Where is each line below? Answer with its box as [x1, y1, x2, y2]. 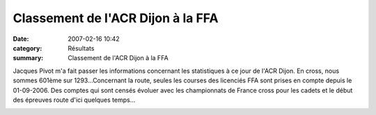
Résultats [68, 44, 95, 52]
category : [13, 44, 42, 52]
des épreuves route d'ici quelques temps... [13, 96, 136, 104]
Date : [13, 35, 29, 43]
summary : [13, 54, 44, 62]
